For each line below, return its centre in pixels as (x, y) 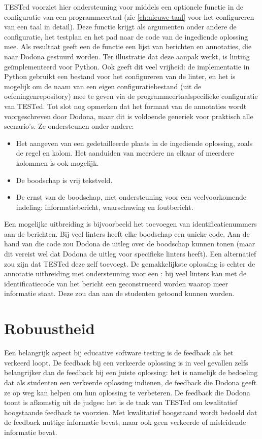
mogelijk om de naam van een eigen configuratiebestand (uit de (103, 86)
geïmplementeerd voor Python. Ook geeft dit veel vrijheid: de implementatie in (127, 66)
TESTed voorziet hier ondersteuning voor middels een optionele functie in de (124, 7)
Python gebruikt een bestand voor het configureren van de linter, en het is (120, 76)
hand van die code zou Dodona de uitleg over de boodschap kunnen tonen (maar (130, 244)
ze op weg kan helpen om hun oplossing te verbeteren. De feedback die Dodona (127, 392)
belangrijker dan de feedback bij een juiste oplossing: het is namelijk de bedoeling (131, 372)
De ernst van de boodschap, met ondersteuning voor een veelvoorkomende (131, 197)
